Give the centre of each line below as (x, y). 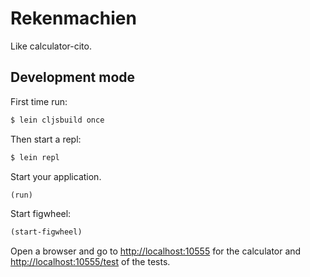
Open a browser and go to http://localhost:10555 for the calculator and (156, 251)
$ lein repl (35, 157)
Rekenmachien (73, 18)
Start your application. (56, 176)
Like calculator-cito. (51, 46)
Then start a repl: (46, 139)
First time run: (39, 101)
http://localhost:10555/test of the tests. (90, 262)
